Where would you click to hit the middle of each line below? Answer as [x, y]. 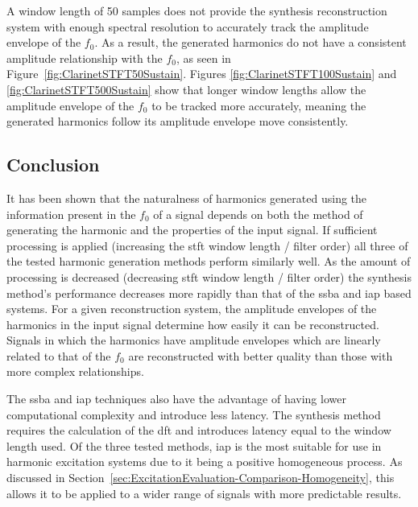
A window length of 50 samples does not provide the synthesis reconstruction [197, 10]
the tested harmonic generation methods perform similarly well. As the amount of [209, 261]
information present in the [71, 214]
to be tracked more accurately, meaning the [259, 105]
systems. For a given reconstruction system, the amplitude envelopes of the [192, 309]
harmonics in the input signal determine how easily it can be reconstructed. [193, 324]
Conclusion [53, 165]
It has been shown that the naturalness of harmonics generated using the [187, 198]
